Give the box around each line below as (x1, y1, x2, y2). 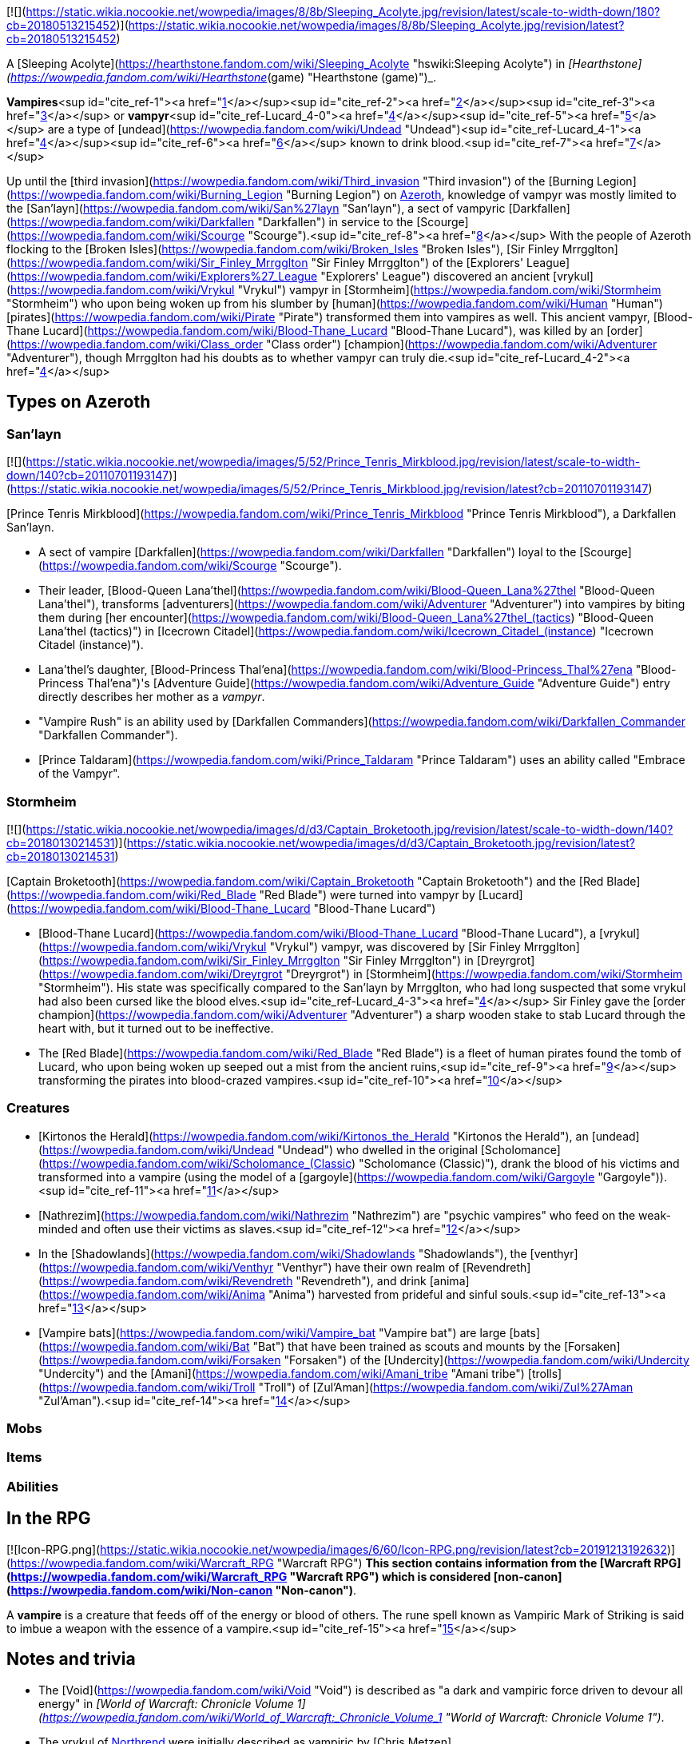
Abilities (6, 1478, 59, 1495)
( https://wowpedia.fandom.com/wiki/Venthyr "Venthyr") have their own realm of (38, 1260, 459, 1274)
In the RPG (6, 1508, 91, 1529)
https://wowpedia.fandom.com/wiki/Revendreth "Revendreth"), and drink (42, 1273, 427, 1288)
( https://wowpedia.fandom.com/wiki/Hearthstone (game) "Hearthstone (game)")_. (6, 70, 436, 84)
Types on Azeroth (6, 392, 151, 412)
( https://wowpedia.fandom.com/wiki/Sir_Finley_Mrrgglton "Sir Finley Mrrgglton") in (38, 953, 474, 967)
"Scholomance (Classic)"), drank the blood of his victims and (359, 1156, 680, 1170)
